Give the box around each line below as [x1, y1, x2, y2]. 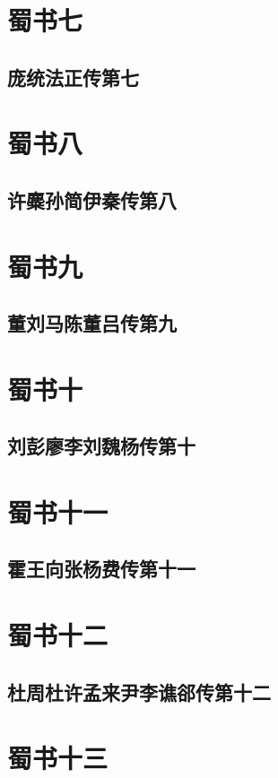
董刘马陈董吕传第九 [7, 309, 177, 337]
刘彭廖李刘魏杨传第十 [7, 432, 195, 460]
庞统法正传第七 [7, 63, 139, 91]
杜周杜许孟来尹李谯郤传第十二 [7, 678, 271, 705]
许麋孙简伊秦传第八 [7, 186, 177, 213]
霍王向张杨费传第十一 [7, 555, 195, 583]
